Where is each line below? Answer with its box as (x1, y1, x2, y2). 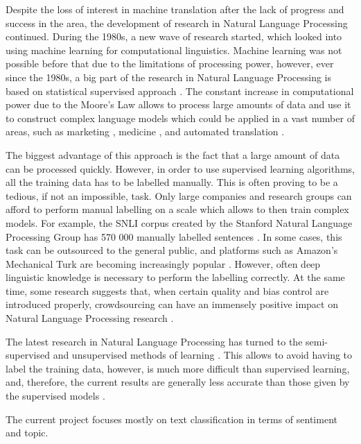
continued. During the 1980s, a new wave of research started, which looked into (6, 29, 342, 44)
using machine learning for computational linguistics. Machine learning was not (6, 42, 342, 57)
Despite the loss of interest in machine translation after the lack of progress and (6, 2, 344, 16)
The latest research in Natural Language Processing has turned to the (6, 334, 303, 348)
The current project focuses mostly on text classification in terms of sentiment (6, 411, 337, 426)
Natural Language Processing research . (6, 311, 174, 325)
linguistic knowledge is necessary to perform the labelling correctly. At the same (6, 270, 345, 284)
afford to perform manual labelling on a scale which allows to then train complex (6, 202, 349, 216)
